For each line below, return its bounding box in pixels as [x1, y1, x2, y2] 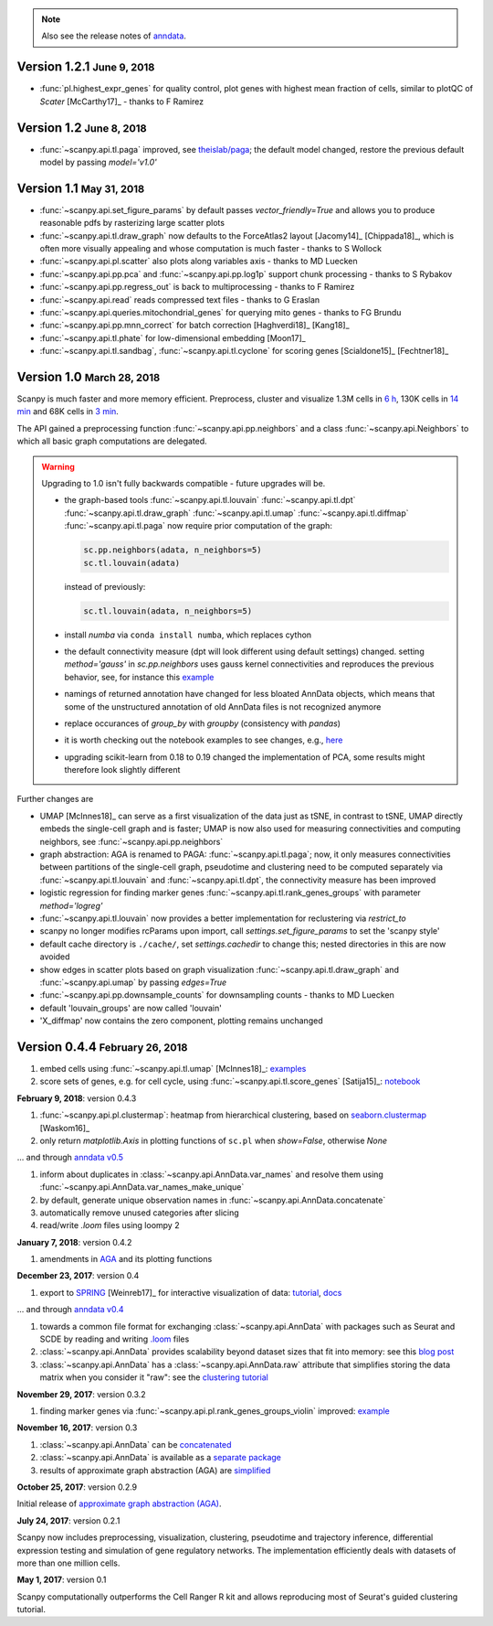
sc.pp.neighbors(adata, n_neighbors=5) [83, 545, 262, 555]
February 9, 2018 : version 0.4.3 [16, 1093, 137, 1104]
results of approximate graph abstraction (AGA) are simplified [39, 1464, 271, 1476]
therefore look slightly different [64, 765, 181, 776]
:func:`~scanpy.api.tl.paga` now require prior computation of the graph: [64, 520, 333, 531]
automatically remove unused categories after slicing [39, 1207, 239, 1218]
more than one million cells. [16, 1557, 121, 1568]
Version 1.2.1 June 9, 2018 [16, 59, 155, 75]
